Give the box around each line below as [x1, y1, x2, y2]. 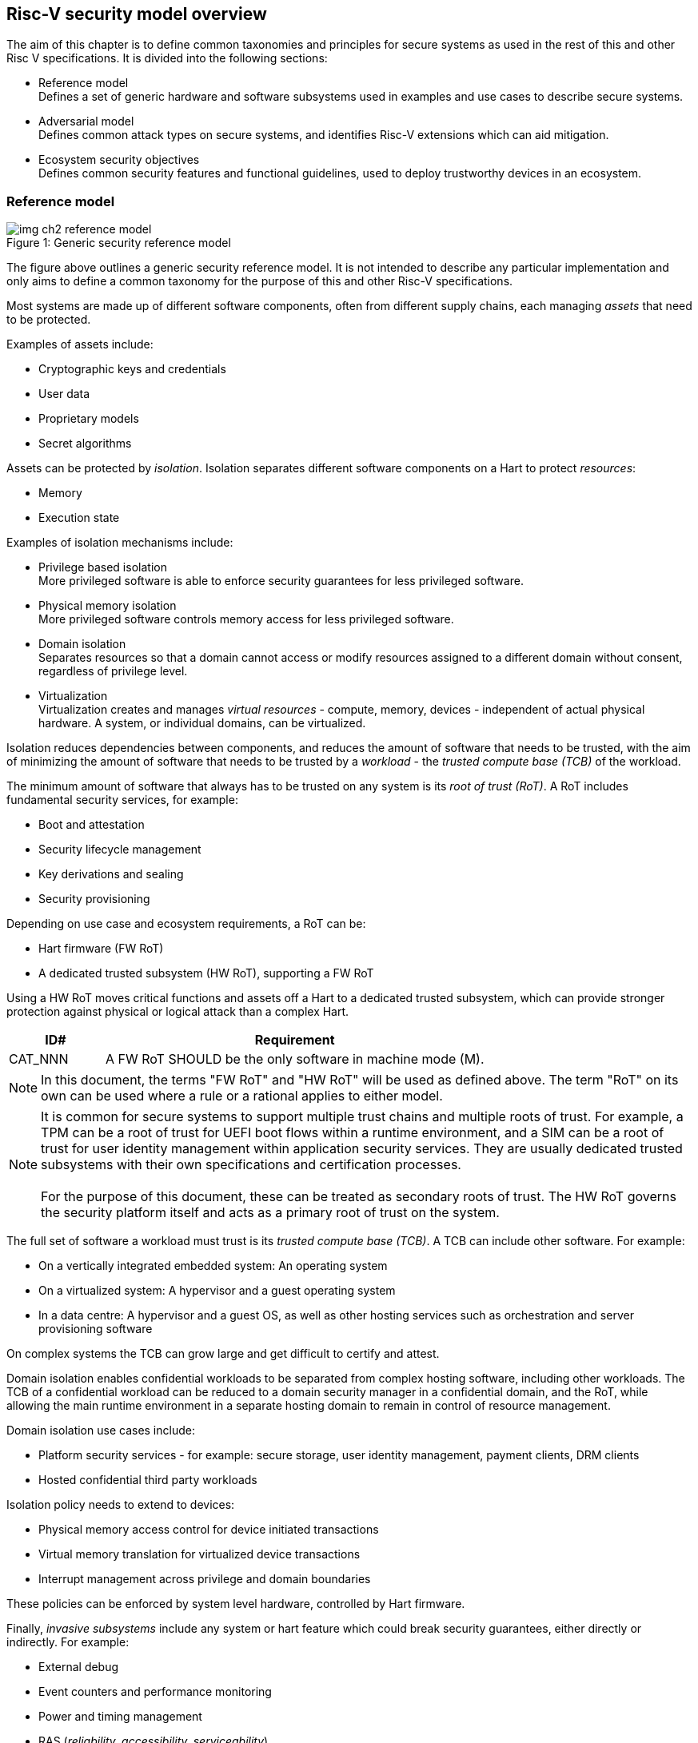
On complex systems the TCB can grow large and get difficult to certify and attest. [6, 1347, 440, 1361]
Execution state [38, 511, 120, 525]
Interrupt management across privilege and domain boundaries [38, 1572, 371, 1586]
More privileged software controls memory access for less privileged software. [38, 612, 454, 627]
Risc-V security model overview [6, 4, 267, 24]
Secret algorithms [38, 436, 132, 451]
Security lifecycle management [38, 842, 201, 857]
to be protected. [6, 312, 91, 327]
